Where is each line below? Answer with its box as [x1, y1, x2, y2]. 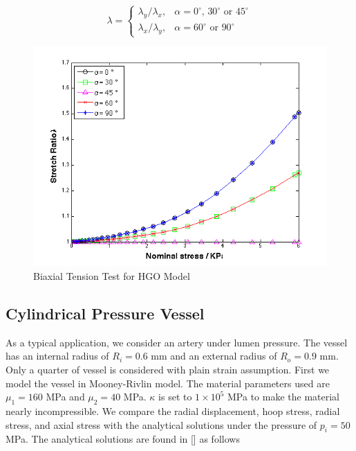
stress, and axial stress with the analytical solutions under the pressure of [6, 417, 317, 432]
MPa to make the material [227, 389, 340, 404]
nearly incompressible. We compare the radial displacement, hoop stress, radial [6, 403, 340, 418]
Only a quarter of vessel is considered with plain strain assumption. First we [6, 362, 330, 376]
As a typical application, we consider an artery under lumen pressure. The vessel [6, 335, 348, 349]
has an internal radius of [6, 348, 109, 363]
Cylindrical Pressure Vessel [6, 302, 205, 324]
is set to [158, 389, 192, 404]
